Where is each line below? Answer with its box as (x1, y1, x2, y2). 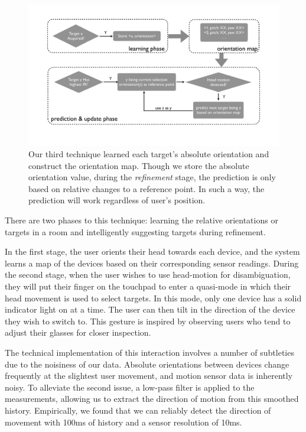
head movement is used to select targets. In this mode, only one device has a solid (5, 291, 302, 304)
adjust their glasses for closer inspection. (5, 326, 151, 339)
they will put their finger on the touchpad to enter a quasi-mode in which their (5, 280, 291, 293)
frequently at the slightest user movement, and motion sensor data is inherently (5, 369, 293, 382)
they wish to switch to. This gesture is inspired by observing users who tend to (5, 314, 291, 327)
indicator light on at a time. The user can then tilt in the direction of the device (5, 303, 295, 316)
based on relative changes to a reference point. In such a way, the (28, 182, 265, 194)
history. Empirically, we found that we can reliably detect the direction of (5, 404, 271, 416)
